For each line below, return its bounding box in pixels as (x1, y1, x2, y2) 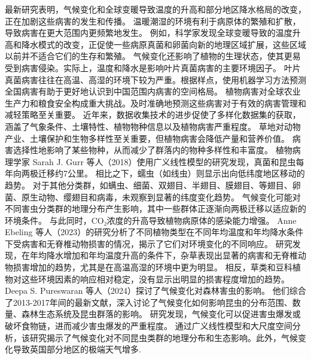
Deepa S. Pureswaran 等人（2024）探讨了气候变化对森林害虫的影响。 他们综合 (5, 284, 306, 297)
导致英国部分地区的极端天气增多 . (13, 343, 141, 355)
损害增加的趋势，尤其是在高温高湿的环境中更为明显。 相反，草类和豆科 (13, 261, 292, 273)
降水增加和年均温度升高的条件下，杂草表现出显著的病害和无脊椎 (46, 249, 298, 261)
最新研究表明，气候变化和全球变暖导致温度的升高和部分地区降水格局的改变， (5, 3, 306, 15)
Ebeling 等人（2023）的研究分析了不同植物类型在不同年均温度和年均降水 (5, 226, 287, 238)
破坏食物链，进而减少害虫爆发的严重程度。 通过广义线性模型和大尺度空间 (5, 320, 292, 332)
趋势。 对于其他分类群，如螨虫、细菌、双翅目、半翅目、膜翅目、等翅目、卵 (5, 178, 301, 191)
